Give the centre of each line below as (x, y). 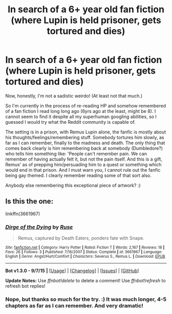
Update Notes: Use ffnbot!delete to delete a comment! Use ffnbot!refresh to (85, 281)
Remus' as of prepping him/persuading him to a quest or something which (83, 164)
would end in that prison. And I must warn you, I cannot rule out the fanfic (83, 170)
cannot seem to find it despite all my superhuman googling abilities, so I (81, 117)
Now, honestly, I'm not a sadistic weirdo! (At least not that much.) (74, 96)
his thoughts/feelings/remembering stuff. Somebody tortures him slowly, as (85, 137)
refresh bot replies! (25, 286)
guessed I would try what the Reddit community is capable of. (70, 122)
